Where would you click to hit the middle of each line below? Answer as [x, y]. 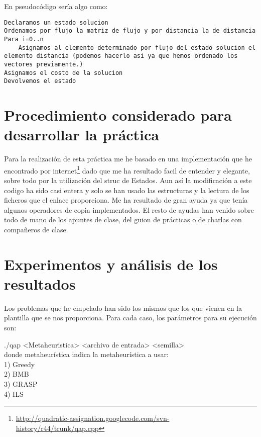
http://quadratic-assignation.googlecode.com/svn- [93, 418]
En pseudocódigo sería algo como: [56, 6]
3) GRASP [21, 384]
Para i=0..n [24, 39]
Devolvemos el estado [40, 81]
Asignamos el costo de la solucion [63, 73]
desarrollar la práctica [82, 135]
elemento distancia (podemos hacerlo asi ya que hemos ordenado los [121, 56]
